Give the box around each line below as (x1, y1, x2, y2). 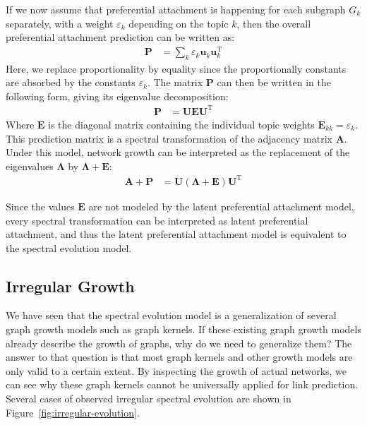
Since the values (6, 198, 75, 213)
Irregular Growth (6, 275, 135, 297)
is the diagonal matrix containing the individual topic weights (48, 117, 315, 131)
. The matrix (147, 75, 203, 90)
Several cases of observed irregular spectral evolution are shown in (6, 391, 291, 406)
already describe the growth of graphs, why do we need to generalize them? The (6, 335, 352, 350)
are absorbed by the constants (6, 75, 136, 90)
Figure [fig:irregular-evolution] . (6, 405, 140, 419)
